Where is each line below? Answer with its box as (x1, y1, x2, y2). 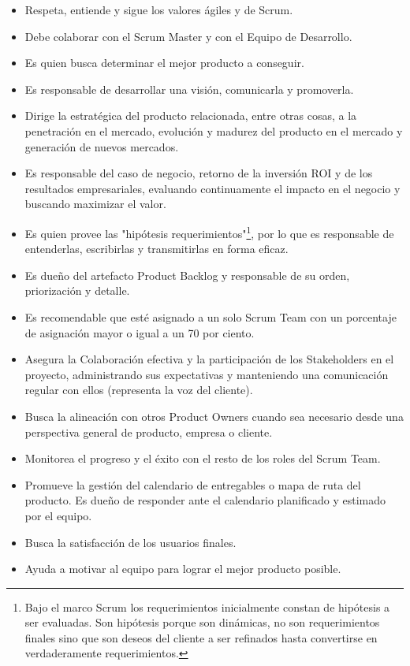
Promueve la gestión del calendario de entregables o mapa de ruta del (24, 476, 361, 493)
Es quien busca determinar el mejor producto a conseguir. (24, 54, 304, 71)
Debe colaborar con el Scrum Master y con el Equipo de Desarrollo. (24, 28, 352, 44)
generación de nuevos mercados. (24, 138, 179, 154)
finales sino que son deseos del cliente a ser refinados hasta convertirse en (24, 629, 378, 646)
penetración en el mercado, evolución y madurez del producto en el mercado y (24, 122, 403, 139)
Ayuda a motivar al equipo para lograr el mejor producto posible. (24, 560, 341, 577)
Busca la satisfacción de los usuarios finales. (24, 534, 237, 550)
